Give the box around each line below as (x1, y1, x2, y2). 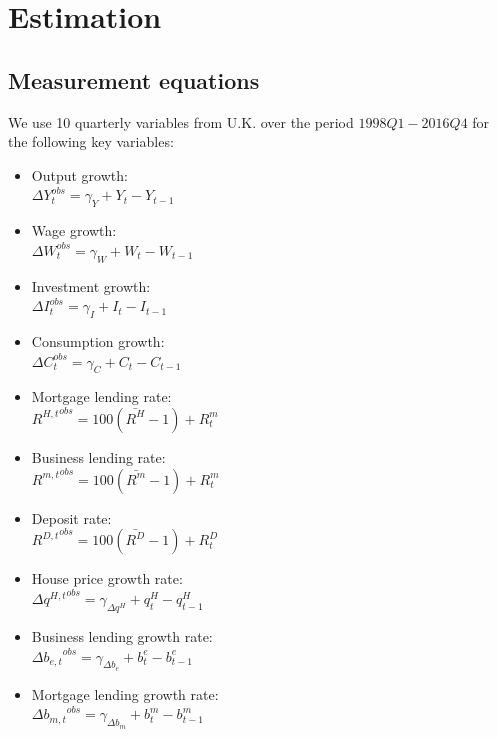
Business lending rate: (31, 446, 166, 467)
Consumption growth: (31, 330, 165, 351)
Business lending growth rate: (31, 626, 213, 647)
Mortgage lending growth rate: (31, 683, 219, 704)
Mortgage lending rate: (31, 386, 172, 407)
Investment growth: (31, 275, 151, 296)
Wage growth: (31, 220, 117, 241)
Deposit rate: (31, 507, 112, 528)
